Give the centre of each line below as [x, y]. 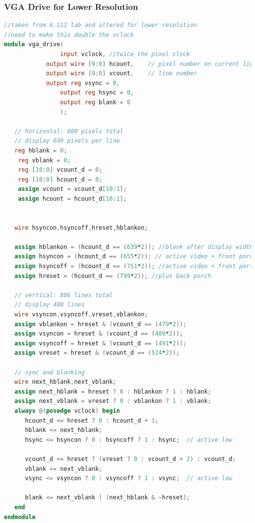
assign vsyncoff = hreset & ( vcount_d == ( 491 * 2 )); [101, 343]
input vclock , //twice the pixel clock [125, 54]
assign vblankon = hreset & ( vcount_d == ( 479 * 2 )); [101, 324]
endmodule [20, 517]
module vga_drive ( [34, 45]
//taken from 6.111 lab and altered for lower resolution [101, 25]
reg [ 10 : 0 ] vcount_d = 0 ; [60, 170]
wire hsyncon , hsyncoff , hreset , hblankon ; [81, 228]
